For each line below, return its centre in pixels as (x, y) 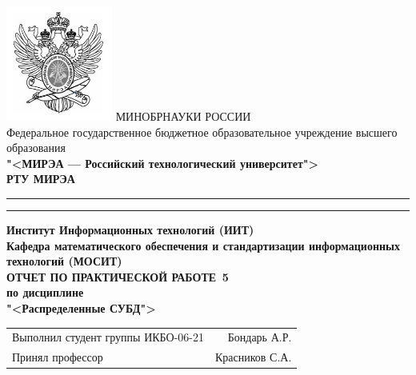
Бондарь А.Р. (260, 337)
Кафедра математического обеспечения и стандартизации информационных (203, 245)
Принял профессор (58, 357)
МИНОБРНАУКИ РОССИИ (183, 116)
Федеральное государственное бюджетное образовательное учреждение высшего (202, 132)
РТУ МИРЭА (41, 179)
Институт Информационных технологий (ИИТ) (130, 229)
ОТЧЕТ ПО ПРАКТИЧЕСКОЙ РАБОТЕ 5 (118, 276)
